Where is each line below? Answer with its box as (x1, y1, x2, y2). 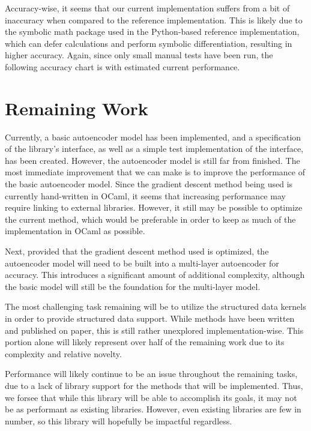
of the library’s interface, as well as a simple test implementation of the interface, (5, 142, 304, 155)
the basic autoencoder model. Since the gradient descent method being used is (5, 178, 293, 190)
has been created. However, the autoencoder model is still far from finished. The (5, 154, 300, 166)
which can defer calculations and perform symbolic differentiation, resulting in (5, 37, 292, 49)
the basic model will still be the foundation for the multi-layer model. (5, 280, 261, 292)
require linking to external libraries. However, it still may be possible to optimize (5, 201, 303, 214)
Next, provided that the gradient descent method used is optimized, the (5, 245, 269, 258)
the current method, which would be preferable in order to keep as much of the (5, 212, 296, 225)
